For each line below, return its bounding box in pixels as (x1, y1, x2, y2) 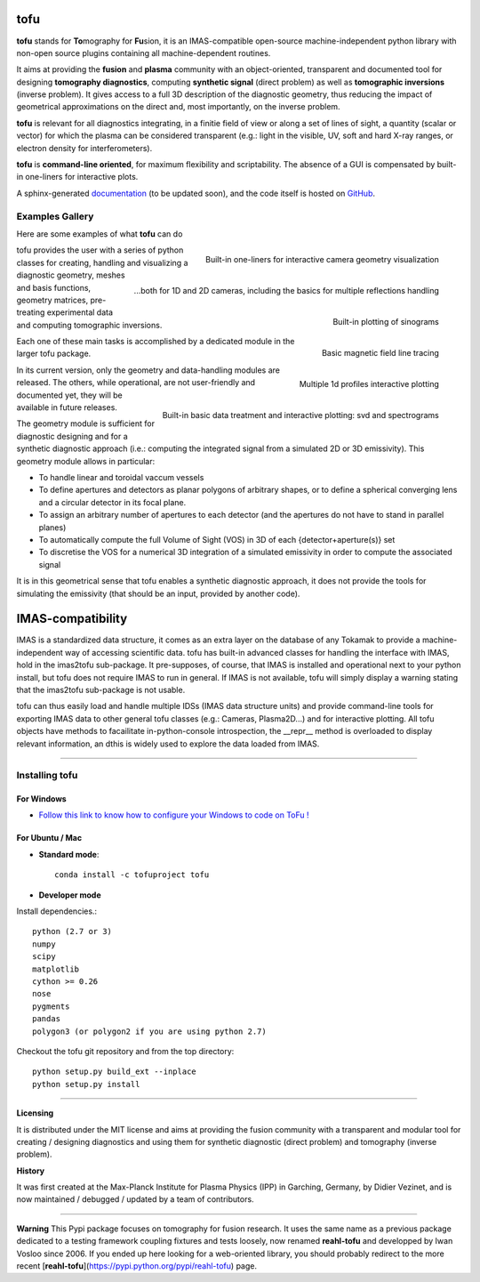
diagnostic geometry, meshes (16, 270, 125, 280)
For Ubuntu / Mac (16, 833, 83, 843)
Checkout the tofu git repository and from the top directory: (16, 1045, 235, 1056)
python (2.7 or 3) (32, 926, 113, 937)
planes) (38, 521, 67, 533)
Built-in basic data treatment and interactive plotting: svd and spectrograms (162, 410, 439, 421)
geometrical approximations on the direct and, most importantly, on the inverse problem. (16, 101, 341, 112)
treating (16, 307, 45, 318)
